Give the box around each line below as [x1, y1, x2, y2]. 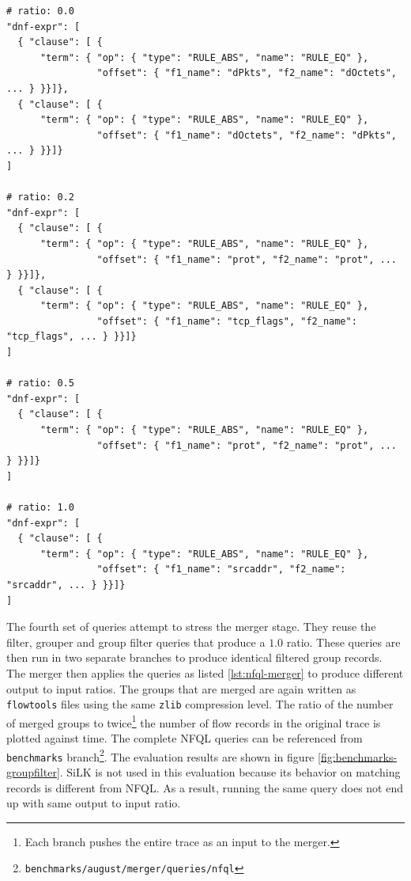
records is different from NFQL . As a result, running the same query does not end [6, 779, 404, 796]
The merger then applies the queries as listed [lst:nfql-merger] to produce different [6, 664, 404, 681]
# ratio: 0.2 [6, 192, 74, 203]
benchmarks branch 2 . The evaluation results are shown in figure [6, 746, 315, 765]
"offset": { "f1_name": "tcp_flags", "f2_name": [96, 315, 357, 327]
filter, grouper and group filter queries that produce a [6, 633, 266, 650]
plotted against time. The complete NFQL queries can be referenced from [6, 730, 363, 746]
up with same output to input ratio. [6, 795, 181, 811]
